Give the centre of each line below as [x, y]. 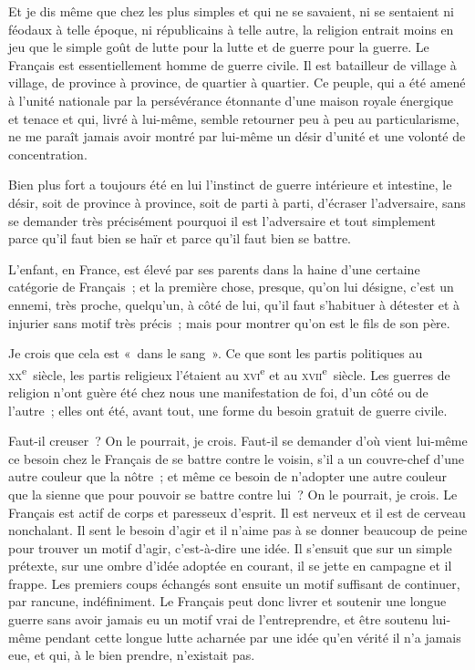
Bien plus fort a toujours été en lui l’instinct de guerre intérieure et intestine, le [230, 185]
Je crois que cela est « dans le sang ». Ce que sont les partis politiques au [216, 353]
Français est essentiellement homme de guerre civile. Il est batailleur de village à [232, 64]
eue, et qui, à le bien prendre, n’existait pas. [132, 655]
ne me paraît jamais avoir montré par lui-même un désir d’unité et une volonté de [237, 136]
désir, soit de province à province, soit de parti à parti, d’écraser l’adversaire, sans [237, 202]
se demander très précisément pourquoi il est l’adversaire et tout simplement [222, 220]
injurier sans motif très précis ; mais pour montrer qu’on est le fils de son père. [229, 322]
